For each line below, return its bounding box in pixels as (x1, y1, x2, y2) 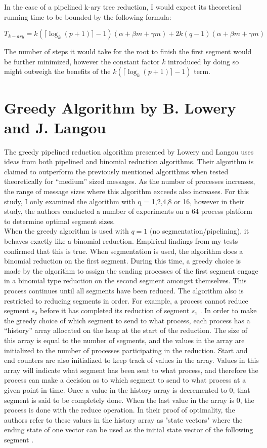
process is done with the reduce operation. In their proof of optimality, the (4, 404, 235, 415)
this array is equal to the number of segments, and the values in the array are (4, 334, 245, 345)
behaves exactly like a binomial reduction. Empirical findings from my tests (4, 236, 238, 246)
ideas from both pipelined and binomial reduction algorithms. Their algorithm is (4, 156, 254, 167)
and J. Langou (4, 117, 106, 137)
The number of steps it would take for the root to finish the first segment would (4, 46, 252, 57)
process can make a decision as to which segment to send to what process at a (4, 375, 246, 385)
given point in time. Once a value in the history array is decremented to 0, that (4, 384, 250, 395)
